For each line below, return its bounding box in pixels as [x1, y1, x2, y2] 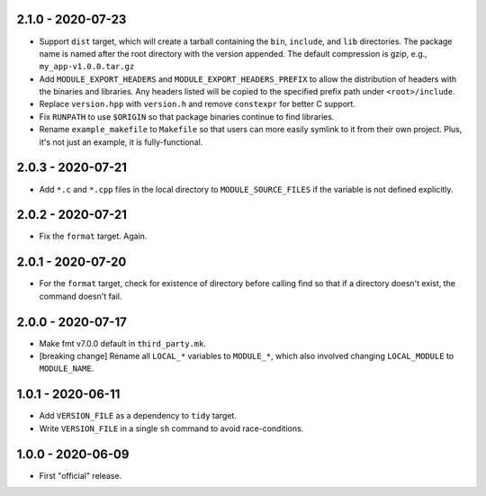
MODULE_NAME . [39, 363, 94, 374]
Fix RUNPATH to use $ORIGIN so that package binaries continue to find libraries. [39, 111, 335, 122]
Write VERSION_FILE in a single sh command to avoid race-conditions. [39, 423, 304, 434]
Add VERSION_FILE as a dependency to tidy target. [39, 410, 238, 421]
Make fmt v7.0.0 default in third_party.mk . [39, 338, 207, 348]
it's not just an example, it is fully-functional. [39, 136, 203, 148]
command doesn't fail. [39, 291, 122, 302]
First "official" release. [39, 470, 122, 481]
